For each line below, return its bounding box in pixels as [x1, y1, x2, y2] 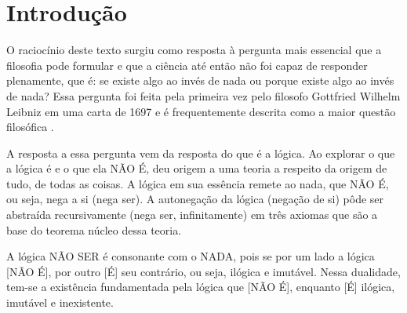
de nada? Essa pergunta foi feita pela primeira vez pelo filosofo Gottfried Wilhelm [6, 87, 401, 104]
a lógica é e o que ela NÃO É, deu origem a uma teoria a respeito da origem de [6, 160, 387, 177]
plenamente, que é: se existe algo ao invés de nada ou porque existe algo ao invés [6, 72, 394, 89]
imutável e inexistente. [6, 294, 114, 311]
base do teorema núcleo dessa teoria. [6, 221, 182, 238]
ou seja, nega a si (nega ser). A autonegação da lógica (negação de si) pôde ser [6, 191, 384, 207]
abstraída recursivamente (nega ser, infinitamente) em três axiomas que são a [6, 206, 378, 223]
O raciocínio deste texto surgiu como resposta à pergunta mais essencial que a [6, 42, 382, 58]
